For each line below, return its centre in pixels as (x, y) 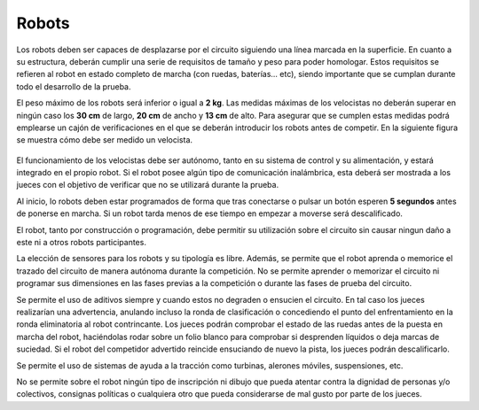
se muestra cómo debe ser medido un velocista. (105, 140)
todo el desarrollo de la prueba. (74, 86)
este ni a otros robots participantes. (81, 243)
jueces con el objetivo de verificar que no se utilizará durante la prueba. (148, 185)
